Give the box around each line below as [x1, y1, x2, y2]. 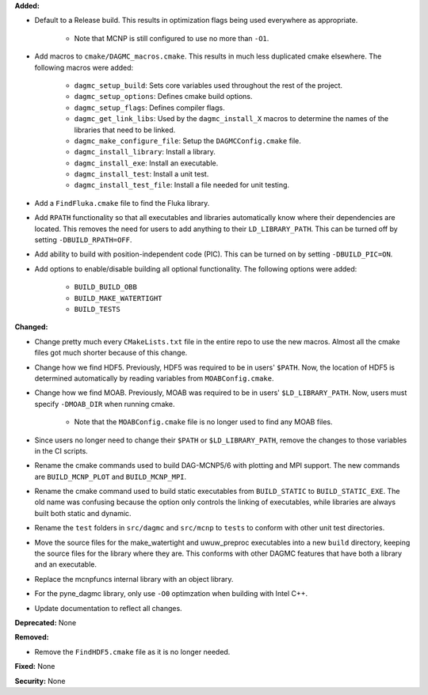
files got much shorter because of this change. [34, 348, 188, 358]
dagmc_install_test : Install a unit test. [74, 169, 209, 179]
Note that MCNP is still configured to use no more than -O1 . [74, 33, 269, 43]
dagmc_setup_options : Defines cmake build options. [74, 92, 253, 101]
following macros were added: [34, 63, 134, 72]
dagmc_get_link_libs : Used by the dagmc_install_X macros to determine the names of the [74, 114, 388, 123]
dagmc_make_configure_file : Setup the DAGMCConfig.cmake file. [74, 135, 301, 146]
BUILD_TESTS [74, 305, 120, 313]
